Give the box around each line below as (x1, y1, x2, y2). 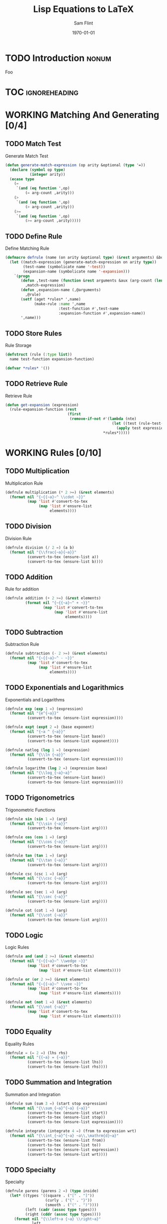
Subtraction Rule (5, 641, 39, 647)
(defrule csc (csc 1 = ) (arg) (5, 871, 68, 877)
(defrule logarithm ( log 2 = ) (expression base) (5, 766, 108, 771)
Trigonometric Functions (5, 807, 56, 813)
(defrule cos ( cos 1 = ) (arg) (5, 835, 68, 840)
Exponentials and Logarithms (5, 696, 65, 702)
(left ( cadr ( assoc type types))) (25, 1207, 97, 1212)
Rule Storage (5, 342, 32, 348)
